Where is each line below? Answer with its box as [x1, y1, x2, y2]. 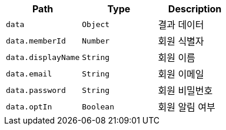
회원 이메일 [158, 68, 204, 80]
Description [168, 3, 222, 15]
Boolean [82, 102, 115, 111]
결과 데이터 [158, 19, 204, 31]
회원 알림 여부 [158, 101, 215, 113]
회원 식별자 [158, 35, 204, 47]
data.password [6, 85, 66, 95]
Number [82, 36, 110, 45]
